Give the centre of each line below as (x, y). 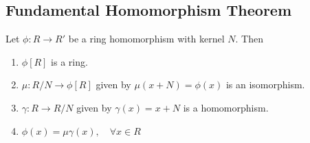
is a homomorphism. (226, 107)
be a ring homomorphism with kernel (146, 39)
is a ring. (69, 61)
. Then (249, 39)
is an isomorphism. (265, 84)
